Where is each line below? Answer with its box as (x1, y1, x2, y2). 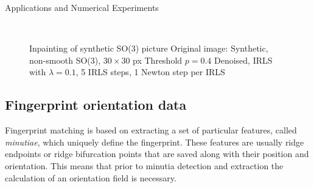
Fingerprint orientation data (5, 95, 187, 114)
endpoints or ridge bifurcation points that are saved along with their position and (5, 147, 309, 160)
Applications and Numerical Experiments (5, 1, 159, 13)
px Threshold (133, 53, 183, 66)
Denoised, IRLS (214, 53, 273, 66)
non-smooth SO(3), (29, 53, 101, 66)
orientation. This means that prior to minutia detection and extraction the (5, 159, 284, 172)
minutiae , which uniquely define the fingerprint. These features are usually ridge (5, 135, 304, 148)
